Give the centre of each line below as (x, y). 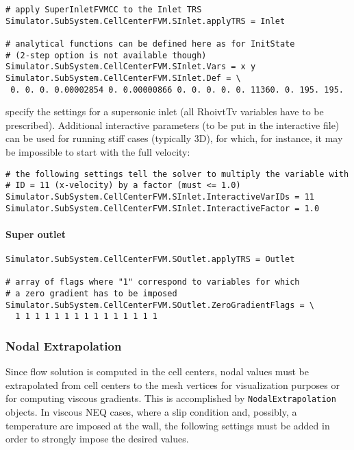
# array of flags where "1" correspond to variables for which (153, 282)
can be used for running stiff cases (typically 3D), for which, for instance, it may (174, 138)
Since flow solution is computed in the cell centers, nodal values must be (157, 371)
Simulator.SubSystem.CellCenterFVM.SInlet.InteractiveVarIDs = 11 (160, 197)
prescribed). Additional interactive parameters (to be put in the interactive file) (173, 125)
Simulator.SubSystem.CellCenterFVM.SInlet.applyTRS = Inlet (146, 21)
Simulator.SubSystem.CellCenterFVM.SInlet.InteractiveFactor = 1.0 (163, 208)
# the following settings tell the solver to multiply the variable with (177, 174)
